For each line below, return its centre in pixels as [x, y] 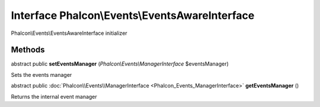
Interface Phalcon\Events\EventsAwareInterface [133, 15]
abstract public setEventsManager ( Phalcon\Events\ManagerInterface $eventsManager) [120, 64]
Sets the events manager [41, 74]
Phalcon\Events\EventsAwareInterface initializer [69, 33]
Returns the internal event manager [54, 96]
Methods [28, 50]
